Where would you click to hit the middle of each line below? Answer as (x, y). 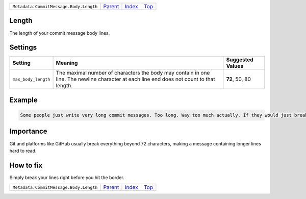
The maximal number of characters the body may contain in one (133, 73)
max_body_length (31, 79)
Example (23, 100)
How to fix (26, 165)
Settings (23, 48)
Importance (29, 131)
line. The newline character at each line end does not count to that (135, 79)
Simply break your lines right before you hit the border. (67, 177)
